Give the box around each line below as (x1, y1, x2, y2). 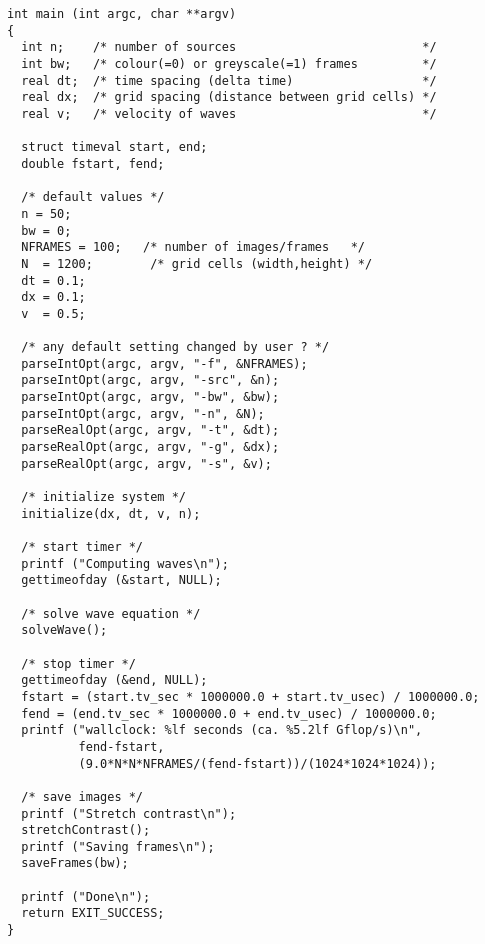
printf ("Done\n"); (21, 889, 151, 904)
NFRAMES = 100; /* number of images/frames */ (21, 240, 365, 255)
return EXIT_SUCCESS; (21, 906, 165, 921)
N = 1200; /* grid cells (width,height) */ (21, 256, 373, 271)
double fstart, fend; (21, 156, 165, 171)
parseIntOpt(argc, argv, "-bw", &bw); (21, 390, 280, 405)
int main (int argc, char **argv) (7, 7, 237, 21)
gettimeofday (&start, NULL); (21, 573, 222, 588)
